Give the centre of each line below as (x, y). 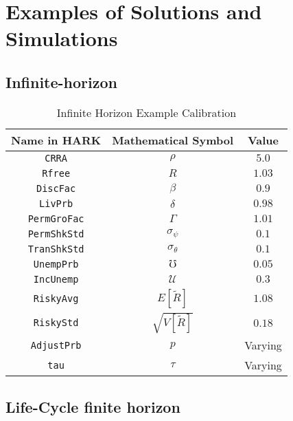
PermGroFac (56, 218)
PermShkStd (56, 234)
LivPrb (56, 203)
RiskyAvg (56, 298)
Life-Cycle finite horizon (93, 406)
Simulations (62, 38)
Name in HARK (56, 140)
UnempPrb (56, 264)
